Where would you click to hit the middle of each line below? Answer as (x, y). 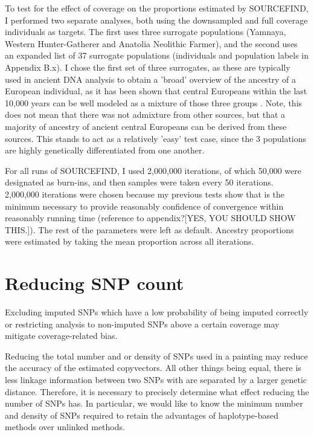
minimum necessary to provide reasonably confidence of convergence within (144, 206)
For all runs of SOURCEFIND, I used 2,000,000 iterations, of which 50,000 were (153, 170)
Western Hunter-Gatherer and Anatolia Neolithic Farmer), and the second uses (151, 43)
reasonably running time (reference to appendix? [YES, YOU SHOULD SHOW (150, 218)
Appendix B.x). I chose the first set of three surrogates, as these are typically (148, 67)
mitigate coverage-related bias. (61, 336)
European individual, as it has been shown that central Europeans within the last (156, 91)
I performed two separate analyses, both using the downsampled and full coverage (156, 20)
